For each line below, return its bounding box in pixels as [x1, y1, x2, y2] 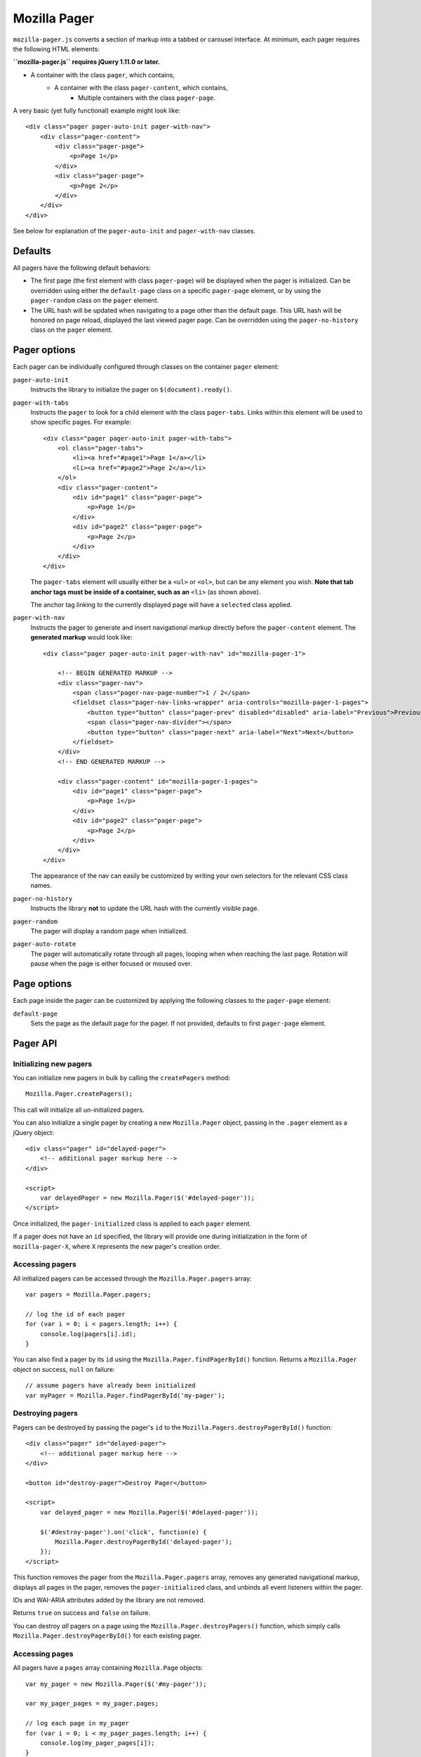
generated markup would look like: [30, 633, 133, 642]
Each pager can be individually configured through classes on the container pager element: [13, 363, 279, 371]
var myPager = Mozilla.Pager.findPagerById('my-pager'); [25, 1392, 226, 1399]
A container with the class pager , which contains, [30, 70, 175, 79]
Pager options [13, 344, 76, 356]
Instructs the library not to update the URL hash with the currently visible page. [30, 904, 260, 913]
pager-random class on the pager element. [30, 296, 159, 305]
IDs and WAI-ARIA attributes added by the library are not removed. [13, 1595, 206, 1604]
